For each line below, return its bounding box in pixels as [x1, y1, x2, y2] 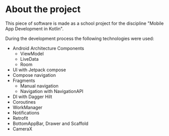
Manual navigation [20, 82, 59, 89]
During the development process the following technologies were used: [5, 35, 154, 41]
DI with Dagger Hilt [12, 94, 52, 100]
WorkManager [12, 104, 43, 110]
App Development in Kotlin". [5, 25, 64, 31]
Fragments [12, 77, 35, 83]
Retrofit [12, 115, 28, 121]
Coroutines [12, 99, 36, 105]
